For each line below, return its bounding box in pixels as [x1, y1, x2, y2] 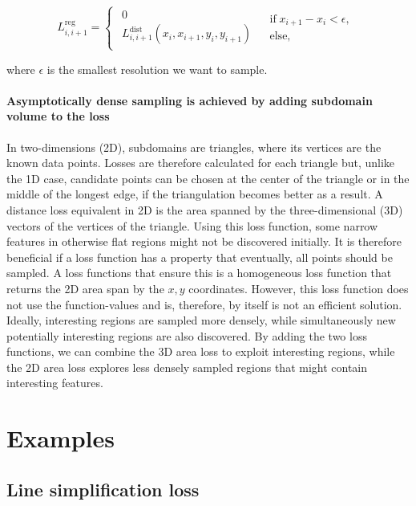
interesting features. [6, 374, 103, 391]
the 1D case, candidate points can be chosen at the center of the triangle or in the [6, 169, 410, 186]
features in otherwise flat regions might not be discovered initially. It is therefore [6, 233, 402, 250]
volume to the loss [6, 108, 110, 124]
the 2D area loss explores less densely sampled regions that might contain [6, 358, 368, 375]
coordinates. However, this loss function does [188, 280, 409, 296]
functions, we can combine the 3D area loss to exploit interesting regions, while [6, 343, 395, 360]
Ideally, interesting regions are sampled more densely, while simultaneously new [6, 312, 396, 328]
